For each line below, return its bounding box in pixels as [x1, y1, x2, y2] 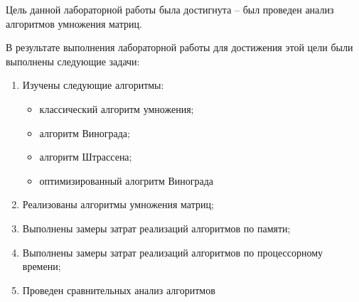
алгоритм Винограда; [39, 125, 130, 140]
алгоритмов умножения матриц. [6, 16, 142, 31]
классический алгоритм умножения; [39, 101, 194, 116]
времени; [22, 259, 61, 274]
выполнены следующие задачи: [6, 53, 140, 68]
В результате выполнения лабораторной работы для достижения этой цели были [6, 40, 353, 55]
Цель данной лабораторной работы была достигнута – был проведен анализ [6, 2, 334, 16]
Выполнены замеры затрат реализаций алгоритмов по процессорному [22, 244, 323, 259]
